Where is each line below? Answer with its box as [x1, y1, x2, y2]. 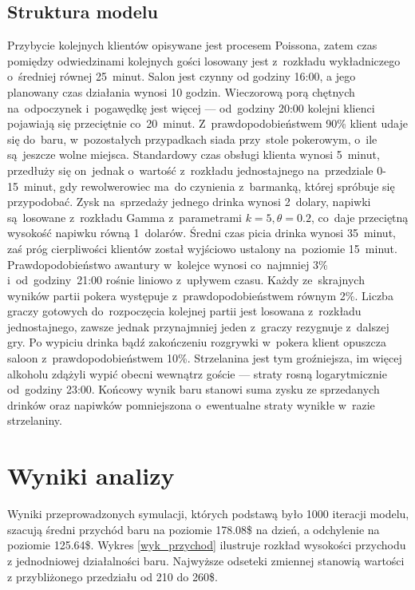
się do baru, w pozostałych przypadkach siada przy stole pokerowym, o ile [7, 130, 377, 147]
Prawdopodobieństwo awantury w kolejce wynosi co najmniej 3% [7, 255, 328, 272]
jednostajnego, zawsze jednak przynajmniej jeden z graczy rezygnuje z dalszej [7, 318, 389, 335]
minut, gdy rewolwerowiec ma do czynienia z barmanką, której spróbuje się [23, 177, 395, 194]
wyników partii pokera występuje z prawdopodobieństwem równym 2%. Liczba [7, 287, 393, 303]
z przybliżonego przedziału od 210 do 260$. [7, 568, 218, 584]
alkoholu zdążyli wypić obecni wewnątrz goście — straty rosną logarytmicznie [7, 365, 387, 382]
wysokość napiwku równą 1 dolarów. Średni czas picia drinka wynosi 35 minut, [7, 224, 396, 241]
